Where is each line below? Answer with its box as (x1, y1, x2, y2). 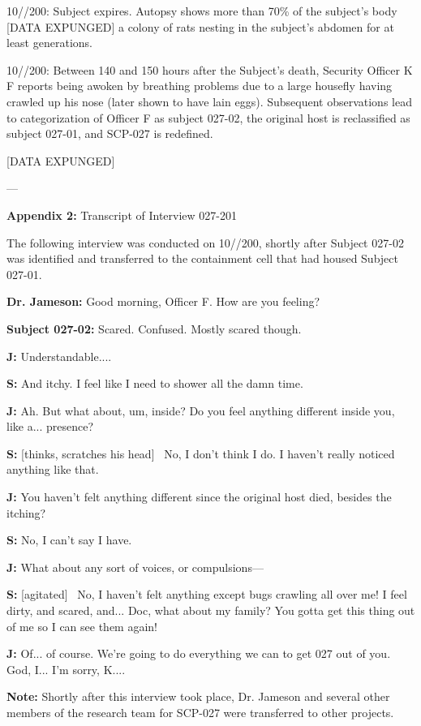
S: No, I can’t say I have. (6, 531, 132, 548)
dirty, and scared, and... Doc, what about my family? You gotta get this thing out (6, 602, 415, 619)
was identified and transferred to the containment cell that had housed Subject (6, 250, 398, 267)
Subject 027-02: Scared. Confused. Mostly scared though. (6, 320, 302, 337)
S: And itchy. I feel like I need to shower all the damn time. (6, 375, 303, 392)
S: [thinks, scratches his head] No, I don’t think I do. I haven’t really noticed (6, 445, 395, 462)
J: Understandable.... (6, 347, 112, 364)
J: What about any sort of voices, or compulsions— (6, 558, 264, 575)
